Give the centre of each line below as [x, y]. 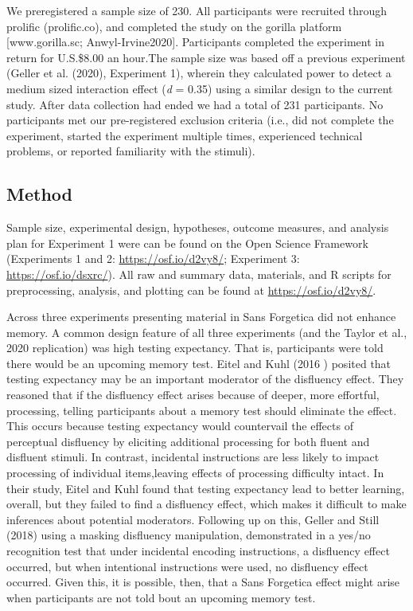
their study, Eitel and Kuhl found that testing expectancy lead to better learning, [206, 488]
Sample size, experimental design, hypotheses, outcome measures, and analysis [198, 227]
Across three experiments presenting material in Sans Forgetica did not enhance [201, 317]
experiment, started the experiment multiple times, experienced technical [185, 135]
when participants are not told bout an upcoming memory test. [161, 597]
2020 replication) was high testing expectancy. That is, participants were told [195, 348]
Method [39, 194]
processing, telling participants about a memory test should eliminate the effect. [202, 410]
